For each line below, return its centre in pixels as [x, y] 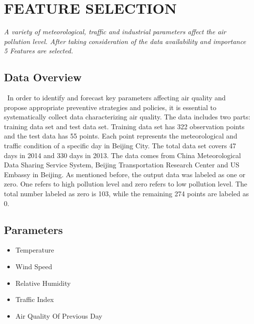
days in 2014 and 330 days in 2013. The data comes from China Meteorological [123, 155]
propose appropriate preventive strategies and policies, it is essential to [110, 107]
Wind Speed [34, 266]
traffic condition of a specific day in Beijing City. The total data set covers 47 [120, 146]
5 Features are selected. [39, 51]
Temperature [35, 250]
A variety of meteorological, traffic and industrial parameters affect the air [115, 32]
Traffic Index [35, 299]
